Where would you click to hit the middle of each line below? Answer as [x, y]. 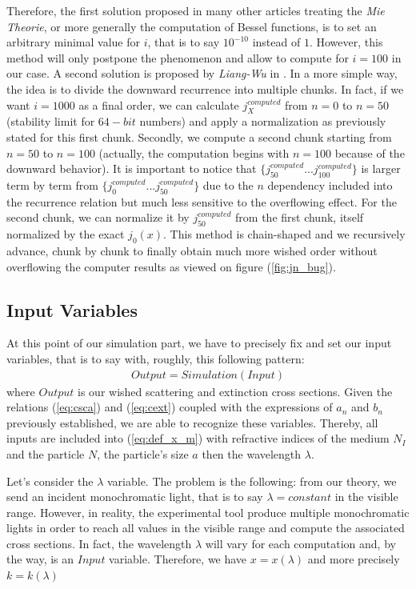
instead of [276, 42]
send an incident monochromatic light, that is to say [135, 497]
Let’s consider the [50, 481]
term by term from [52, 184]
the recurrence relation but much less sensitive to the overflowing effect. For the [202, 201]
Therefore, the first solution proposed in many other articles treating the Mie [196, 10]
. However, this [346, 42]
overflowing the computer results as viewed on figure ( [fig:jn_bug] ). [171, 266]
